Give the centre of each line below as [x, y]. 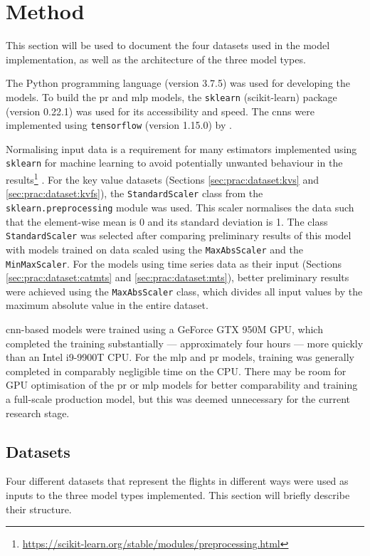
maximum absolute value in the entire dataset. [107, 305]
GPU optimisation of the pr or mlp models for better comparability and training [182, 385]
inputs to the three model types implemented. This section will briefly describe [178, 494]
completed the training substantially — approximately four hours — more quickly [185, 343]
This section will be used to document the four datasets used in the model [168, 45]
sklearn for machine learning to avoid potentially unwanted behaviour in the [174, 163]
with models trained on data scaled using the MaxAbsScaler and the [154, 249]
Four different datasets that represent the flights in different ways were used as [177, 481]
